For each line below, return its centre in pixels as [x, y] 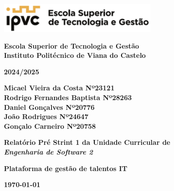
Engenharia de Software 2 [48, 152]
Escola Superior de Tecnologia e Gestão [72, 45]
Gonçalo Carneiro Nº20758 [50, 126]
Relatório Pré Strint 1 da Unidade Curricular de [87, 142]
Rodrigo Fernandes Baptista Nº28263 [68, 97]
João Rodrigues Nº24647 [46, 116]
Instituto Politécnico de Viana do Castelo [75, 55]
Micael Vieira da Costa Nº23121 [59, 88]
